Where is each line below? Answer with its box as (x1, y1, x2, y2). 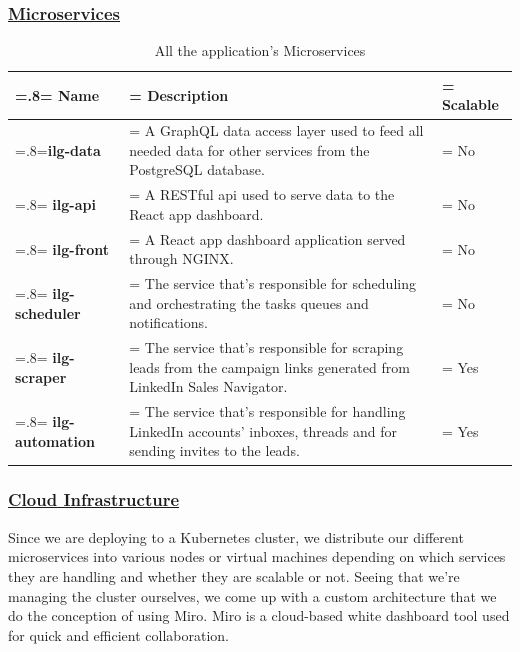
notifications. (129, 312, 208, 333)
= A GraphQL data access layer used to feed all (129, 120, 424, 141)
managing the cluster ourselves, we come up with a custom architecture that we (8, 585, 497, 606)
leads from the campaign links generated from (129, 356, 410, 377)
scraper (15, 366, 67, 387)
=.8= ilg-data (15, 139, 101, 160)
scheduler (15, 302, 81, 323)
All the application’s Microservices (154, 40, 366, 61)
